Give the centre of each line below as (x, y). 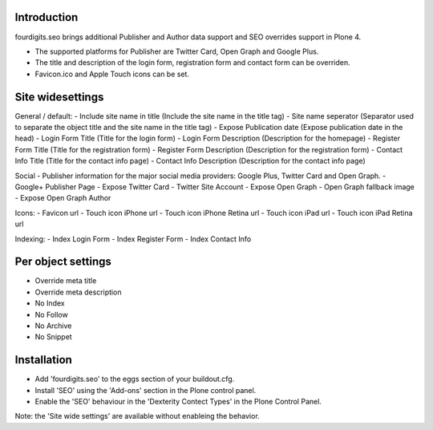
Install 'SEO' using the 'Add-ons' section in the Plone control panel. (146, 390)
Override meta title (66, 281)
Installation (43, 360)
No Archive (53, 326)
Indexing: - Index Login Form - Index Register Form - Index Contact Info (133, 239)
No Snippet (53, 337)
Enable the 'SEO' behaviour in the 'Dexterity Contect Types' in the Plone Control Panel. (178, 402)
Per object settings (63, 262)
